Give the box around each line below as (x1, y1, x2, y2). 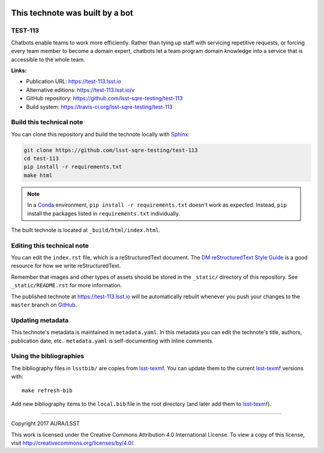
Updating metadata (11, 316, 69, 324)
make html (23, 172, 53, 178)
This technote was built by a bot (11, 8, 133, 18)
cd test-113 (23, 155, 59, 162)
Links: (11, 67, 27, 74)
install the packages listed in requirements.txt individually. (27, 210, 180, 217)
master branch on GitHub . (11, 301, 77, 309)
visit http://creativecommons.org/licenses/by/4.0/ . (11, 439, 135, 447)
